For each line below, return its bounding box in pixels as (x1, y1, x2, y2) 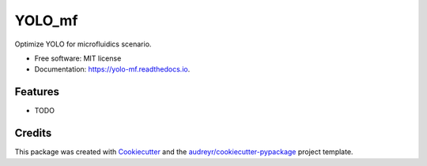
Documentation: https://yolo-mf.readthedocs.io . (34, 65, 191, 74)
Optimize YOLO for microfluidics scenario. (14, 39, 152, 49)
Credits (14, 127, 52, 140)
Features (14, 85, 59, 98)
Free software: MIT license (34, 53, 122, 63)
